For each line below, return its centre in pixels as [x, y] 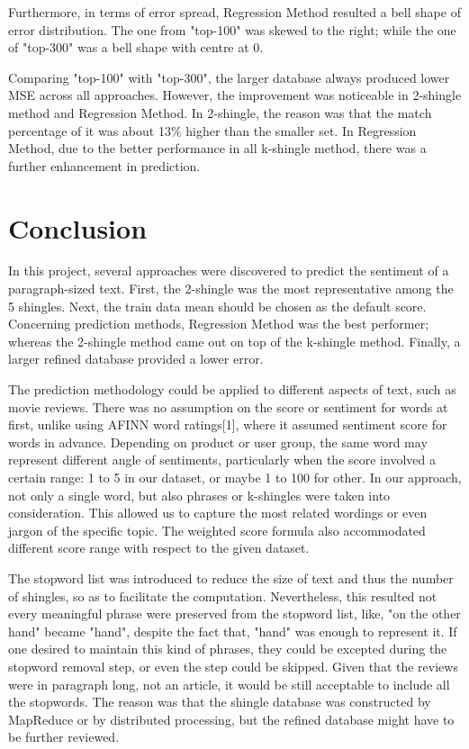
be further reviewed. [64, 737]
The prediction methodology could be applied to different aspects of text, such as [232, 389]
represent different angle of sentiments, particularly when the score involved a [222, 460]
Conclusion [78, 227]
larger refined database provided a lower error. [136, 359]
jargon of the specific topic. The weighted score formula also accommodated [217, 530]
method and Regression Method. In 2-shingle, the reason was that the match [220, 112]
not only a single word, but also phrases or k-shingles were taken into [199, 495]
